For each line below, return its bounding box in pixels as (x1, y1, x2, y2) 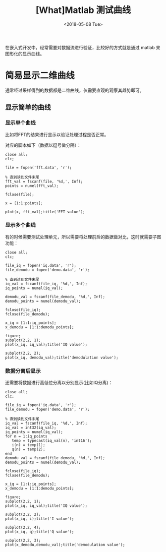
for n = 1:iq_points (5, 434, 48, 439)
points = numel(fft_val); (5, 183, 58, 188)
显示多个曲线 (5, 222, 36, 229)
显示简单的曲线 (5, 103, 51, 112)
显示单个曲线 (5, 120, 36, 126)
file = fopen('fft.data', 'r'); (5, 165, 72, 170)
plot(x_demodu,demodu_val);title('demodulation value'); (5, 543, 125, 548)
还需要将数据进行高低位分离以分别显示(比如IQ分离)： (5, 380, 113, 386)
